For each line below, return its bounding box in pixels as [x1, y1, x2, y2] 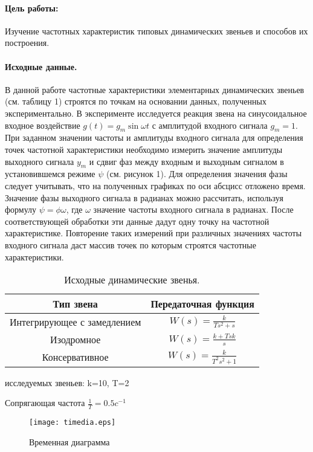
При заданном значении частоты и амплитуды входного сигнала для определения [5, 131, 303, 144]
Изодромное [50, 332, 101, 347]
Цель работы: [5, 1, 59, 14]
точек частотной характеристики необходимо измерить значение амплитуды [5, 143, 283, 155]
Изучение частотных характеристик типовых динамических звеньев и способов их [5, 24, 308, 37]
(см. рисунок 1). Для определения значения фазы [106, 167, 288, 180]
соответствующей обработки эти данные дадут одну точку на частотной [5, 215, 269, 227]
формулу [5, 203, 37, 216]
